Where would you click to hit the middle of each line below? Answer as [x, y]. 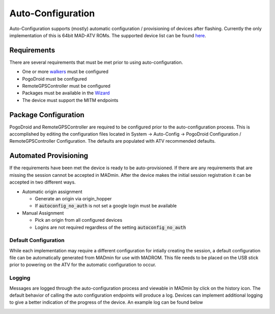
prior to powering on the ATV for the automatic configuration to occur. [83, 265]
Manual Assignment [43, 213]
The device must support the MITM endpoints [70, 100]
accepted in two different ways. [43, 182]
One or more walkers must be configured [65, 72]
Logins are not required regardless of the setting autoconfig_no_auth [110, 227]
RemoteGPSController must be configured [66, 86]
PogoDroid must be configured [54, 78]
